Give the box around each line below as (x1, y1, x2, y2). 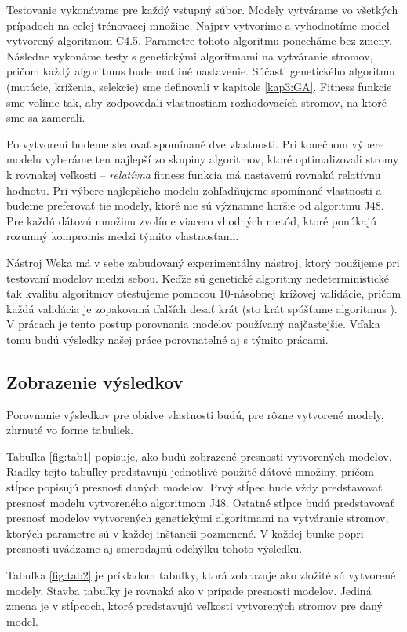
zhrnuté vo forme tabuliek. (6, 422, 134, 438)
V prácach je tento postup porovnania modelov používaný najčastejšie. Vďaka (6, 316, 380, 332)
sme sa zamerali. (6, 109, 85, 126)
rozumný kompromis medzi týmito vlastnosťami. (6, 228, 239, 244)
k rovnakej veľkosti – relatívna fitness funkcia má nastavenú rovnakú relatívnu (6, 166, 381, 182)
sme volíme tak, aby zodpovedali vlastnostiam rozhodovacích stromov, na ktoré (6, 93, 387, 110)
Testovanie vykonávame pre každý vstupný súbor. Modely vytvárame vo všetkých (6, 2, 398, 17)
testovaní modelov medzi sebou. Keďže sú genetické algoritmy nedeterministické (6, 269, 389, 286)
